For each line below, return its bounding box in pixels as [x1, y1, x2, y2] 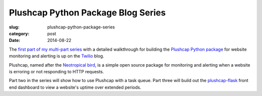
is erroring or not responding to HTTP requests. [9, 69, 104, 74]
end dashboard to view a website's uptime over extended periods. [9, 84, 142, 90]
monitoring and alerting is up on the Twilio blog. [9, 53, 104, 59]
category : [9, 30, 30, 36]
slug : [9, 24, 19, 30]
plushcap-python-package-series [47, 24, 115, 30]
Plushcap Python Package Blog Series [9, 7, 166, 18]
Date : [9, 38, 20, 43]
